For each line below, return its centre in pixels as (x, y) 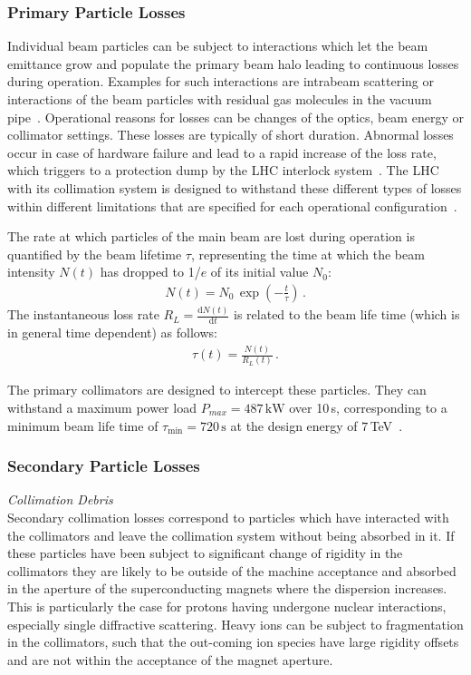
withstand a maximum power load (102, 407)
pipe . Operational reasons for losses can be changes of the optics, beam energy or (235, 117)
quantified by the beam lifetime (95, 254)
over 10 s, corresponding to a (368, 407)
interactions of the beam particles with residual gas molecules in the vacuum (220, 99)
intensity (31, 272)
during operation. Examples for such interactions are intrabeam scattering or (221, 81)
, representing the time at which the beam (308, 254)
